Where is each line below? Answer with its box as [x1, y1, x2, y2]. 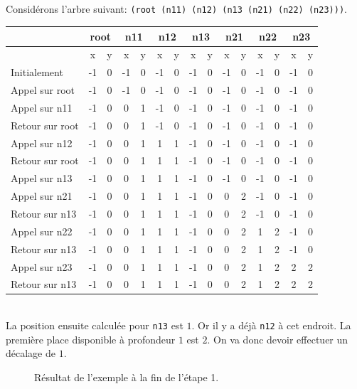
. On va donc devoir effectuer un [207, 331, 348, 346]
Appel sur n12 [11, 135, 73, 150]
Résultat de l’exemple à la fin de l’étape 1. [34, 369, 219, 384]
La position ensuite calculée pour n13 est [6, 318, 183, 333]
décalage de [6, 346, 55, 361]
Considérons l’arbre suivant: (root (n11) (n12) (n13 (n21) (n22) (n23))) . [6, 1, 347, 16]
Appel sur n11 [11, 100, 73, 114]
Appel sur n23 [11, 259, 73, 274]
